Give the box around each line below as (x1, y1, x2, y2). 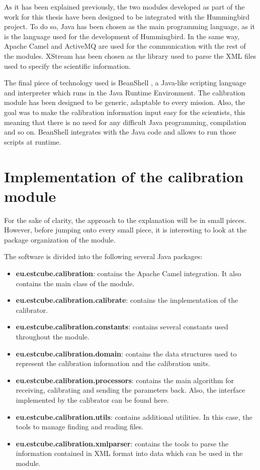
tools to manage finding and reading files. (16, 421, 144, 432)
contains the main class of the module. (16, 278, 135, 288)
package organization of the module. (4, 234, 116, 245)
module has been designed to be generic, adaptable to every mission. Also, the (4, 97, 245, 107)
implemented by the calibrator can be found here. (16, 394, 169, 405)
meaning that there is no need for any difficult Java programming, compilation (4, 116, 246, 127)
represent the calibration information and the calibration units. (16, 358, 210, 369)
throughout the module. (16, 331, 90, 341)
